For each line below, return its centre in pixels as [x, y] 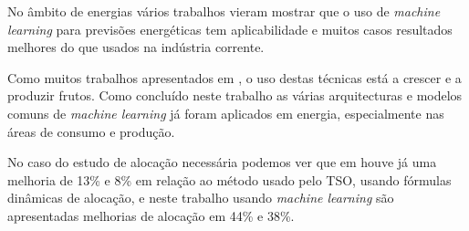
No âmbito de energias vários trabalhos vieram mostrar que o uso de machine [224, 11]
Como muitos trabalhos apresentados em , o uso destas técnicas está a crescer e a [234, 77]
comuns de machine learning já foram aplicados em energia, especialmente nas [226, 113]
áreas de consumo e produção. [91, 131]
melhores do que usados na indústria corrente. [136, 47]
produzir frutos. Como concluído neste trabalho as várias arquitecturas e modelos [235, 95]
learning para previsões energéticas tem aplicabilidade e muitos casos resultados [230, 29]
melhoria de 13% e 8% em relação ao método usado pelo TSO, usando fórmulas [229, 179]
